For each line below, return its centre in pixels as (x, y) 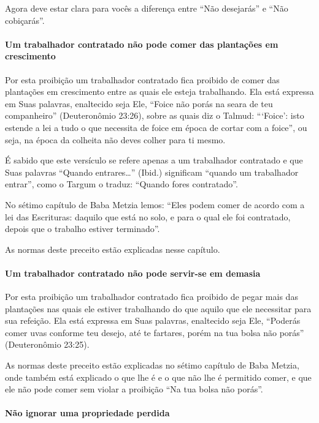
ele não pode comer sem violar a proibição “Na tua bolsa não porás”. (134, 389)
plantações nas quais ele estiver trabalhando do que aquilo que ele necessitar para (158, 308)
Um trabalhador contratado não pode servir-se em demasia (133, 273)
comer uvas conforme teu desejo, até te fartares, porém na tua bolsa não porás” (155, 332)
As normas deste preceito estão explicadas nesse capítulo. (113, 249)
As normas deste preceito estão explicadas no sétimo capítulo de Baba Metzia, (152, 365)
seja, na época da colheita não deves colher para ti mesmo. (115, 139)
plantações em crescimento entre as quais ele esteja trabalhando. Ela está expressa (159, 92)
